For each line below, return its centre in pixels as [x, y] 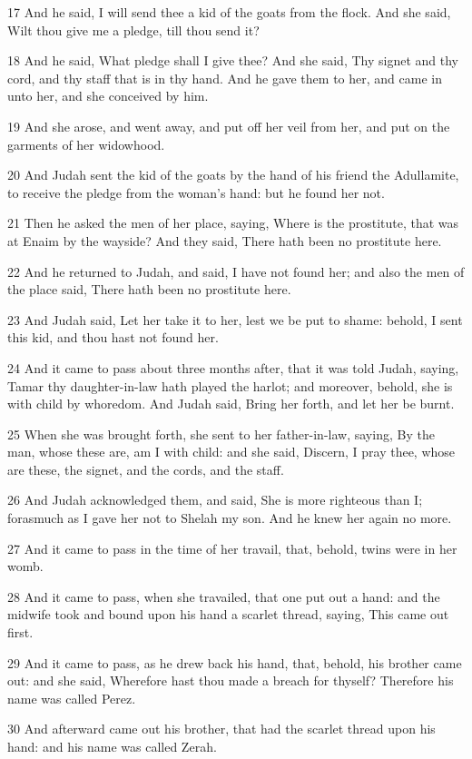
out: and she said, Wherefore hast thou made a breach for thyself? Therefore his [231, 680]
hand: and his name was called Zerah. [112, 746]
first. [20, 632]
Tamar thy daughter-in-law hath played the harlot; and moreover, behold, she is [230, 385]
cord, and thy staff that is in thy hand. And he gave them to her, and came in [225, 78]
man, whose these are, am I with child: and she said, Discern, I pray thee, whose [231, 452]
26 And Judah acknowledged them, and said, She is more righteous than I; [215, 500]
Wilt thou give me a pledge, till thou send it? [133, 30]
